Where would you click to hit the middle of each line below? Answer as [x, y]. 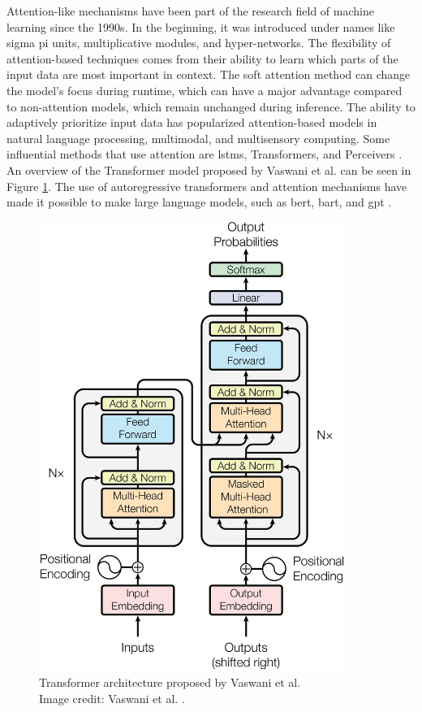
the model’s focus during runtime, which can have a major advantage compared [205, 90]
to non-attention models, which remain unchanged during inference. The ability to [211, 106]
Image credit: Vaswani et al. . [112, 698]
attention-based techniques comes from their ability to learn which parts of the [202, 58]
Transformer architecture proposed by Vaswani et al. [170, 682]
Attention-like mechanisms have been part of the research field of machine [190, 11]
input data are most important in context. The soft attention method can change [209, 74]
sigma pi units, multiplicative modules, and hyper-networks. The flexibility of [199, 43]
